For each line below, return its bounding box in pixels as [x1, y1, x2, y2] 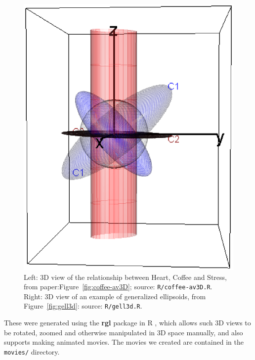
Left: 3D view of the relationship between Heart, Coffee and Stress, [24, 271, 227, 282]
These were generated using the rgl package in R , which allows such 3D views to [4, 317, 251, 328]
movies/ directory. [4, 346, 60, 357]
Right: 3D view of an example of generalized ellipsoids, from [24, 291, 206, 301]
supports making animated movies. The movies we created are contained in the [4, 337, 244, 347]
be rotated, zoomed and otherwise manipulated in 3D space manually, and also [4, 327, 243, 337]
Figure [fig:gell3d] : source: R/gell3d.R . [24, 301, 142, 311]
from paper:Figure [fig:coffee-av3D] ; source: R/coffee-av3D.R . [24, 281, 212, 292]
